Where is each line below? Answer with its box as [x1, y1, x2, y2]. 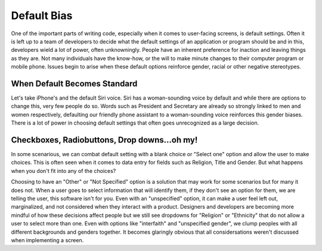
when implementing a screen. [11, 237, 84, 244]
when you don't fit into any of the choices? [11, 167, 116, 174]
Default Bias [11, 9, 73, 22]
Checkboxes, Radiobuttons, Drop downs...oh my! [11, 135, 198, 145]
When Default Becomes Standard [11, 78, 138, 89]
